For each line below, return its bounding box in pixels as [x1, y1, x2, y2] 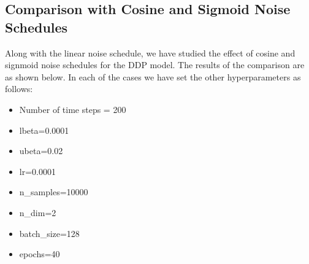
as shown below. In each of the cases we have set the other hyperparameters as [5, 70, 301, 83]
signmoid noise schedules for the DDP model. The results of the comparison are [5, 58, 305, 71]
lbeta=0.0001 [19, 123, 69, 136]
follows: [5, 82, 33, 95]
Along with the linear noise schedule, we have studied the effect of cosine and [5, 46, 296, 59]
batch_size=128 [19, 227, 80, 239]
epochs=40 [19, 247, 60, 260]
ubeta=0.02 [19, 144, 63, 157]
